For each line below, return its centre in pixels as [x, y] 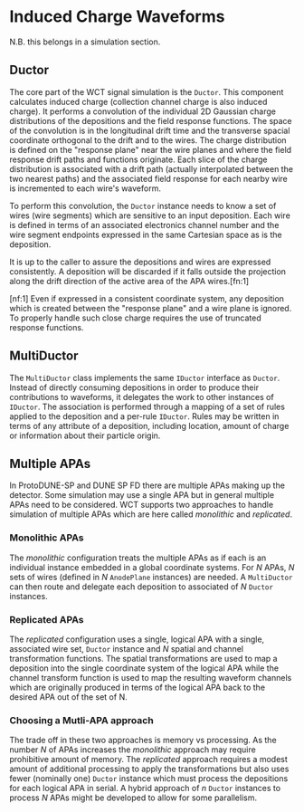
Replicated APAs [47, 619]
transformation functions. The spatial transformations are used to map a [143, 658]
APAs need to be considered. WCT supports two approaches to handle [142, 505]
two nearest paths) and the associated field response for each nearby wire [148, 178]
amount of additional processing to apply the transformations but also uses [149, 769]
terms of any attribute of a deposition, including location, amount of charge [149, 425]
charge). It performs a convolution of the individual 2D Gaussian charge [143, 111]
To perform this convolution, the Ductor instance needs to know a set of [143, 205]
